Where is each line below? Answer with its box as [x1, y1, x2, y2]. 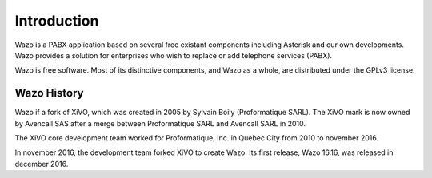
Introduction [14, 12, 99, 30]
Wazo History [14, 86, 84, 100]
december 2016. [14, 159, 69, 168]
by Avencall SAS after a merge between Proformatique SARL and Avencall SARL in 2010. [14, 118, 306, 128]
